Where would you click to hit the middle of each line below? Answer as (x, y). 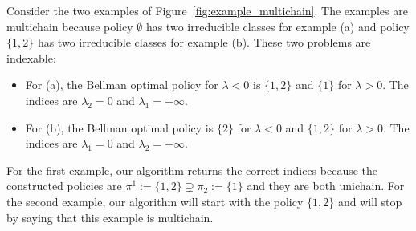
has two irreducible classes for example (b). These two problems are (204, 42)
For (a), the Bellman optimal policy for (122, 85)
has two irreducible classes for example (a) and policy (277, 26)
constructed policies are (64, 186)
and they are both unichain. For (326, 186)
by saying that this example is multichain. (110, 217)
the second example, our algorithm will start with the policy (155, 201)
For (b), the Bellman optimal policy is (119, 127)
